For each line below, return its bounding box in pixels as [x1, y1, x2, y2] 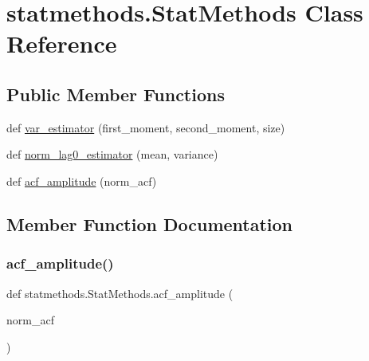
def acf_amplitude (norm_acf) [6, 172, 157, 189]
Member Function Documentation [6, 211, 293, 236]
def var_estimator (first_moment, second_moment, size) [6, 119, 285, 135]
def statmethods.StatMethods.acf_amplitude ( [6, 284, 234, 301]
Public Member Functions [6, 81, 225, 106]
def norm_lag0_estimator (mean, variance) [6, 146, 218, 163]
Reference [6, 27, 117, 60]
